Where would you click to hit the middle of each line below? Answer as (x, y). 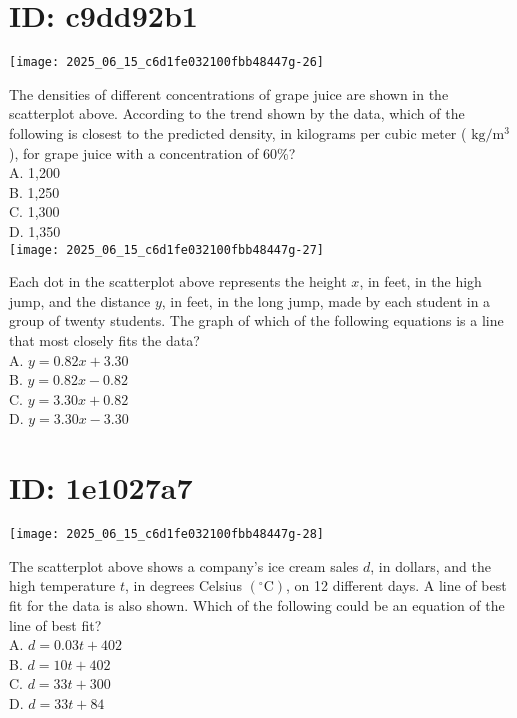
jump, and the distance (80, 300)
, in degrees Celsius (183, 585)
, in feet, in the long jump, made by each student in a (326, 300)
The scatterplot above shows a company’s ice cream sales (184, 565)
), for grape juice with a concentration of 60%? (152, 152)
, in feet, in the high (420, 281)
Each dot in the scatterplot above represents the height (178, 281)
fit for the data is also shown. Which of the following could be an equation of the (257, 604)
